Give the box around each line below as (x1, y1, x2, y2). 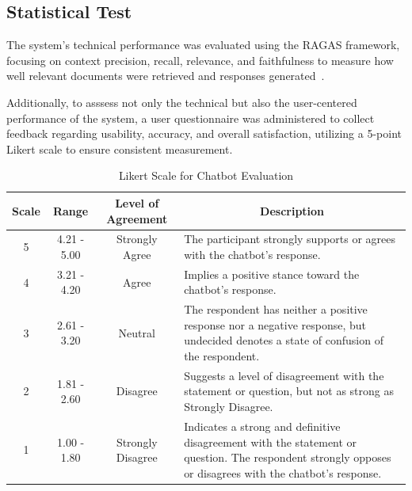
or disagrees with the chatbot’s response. (184, 464, 382, 481)
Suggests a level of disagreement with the (184, 367, 384, 383)
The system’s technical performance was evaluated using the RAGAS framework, (6, 36, 400, 53)
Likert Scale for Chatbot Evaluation (118, 167, 294, 184)
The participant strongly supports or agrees (184, 230, 396, 247)
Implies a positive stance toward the (184, 265, 360, 282)
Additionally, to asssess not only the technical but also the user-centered (6, 93, 357, 110)
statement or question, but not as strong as (184, 383, 395, 399)
